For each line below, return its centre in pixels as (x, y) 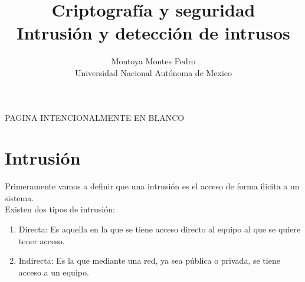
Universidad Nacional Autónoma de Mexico (153, 72)
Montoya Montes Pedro (153, 61)
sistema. (19, 197)
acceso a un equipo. (54, 272)
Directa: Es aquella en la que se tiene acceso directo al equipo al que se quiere (159, 229)
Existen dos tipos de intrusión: (60, 209)
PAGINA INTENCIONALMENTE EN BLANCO (95, 117)
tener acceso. (42, 240)
